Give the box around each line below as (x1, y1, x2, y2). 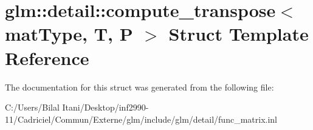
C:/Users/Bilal (5, 101, 60, 114)
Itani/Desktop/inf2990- (62, 101, 149, 114)
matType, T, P (5, 21, 133, 46)
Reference (5, 45, 89, 70)
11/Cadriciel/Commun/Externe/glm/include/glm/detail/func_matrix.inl (5, 112, 277, 125)
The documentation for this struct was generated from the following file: (5, 80, 274, 93)
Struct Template (168, 21, 309, 46)
